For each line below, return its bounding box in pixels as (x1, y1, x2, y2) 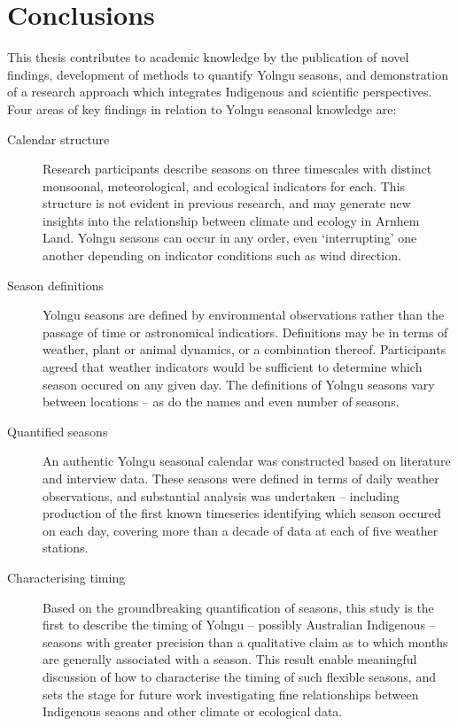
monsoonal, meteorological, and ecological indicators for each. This (43, 176, 406, 195)
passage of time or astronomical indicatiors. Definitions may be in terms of (43, 322, 448, 341)
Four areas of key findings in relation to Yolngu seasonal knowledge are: (7, 99, 397, 118)
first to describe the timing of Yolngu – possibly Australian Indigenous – (43, 615, 436, 634)
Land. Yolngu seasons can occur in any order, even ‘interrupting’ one (43, 228, 417, 247)
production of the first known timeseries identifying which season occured (43, 504, 441, 522)
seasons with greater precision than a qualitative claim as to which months (43, 632, 448, 651)
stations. (43, 538, 89, 557)
